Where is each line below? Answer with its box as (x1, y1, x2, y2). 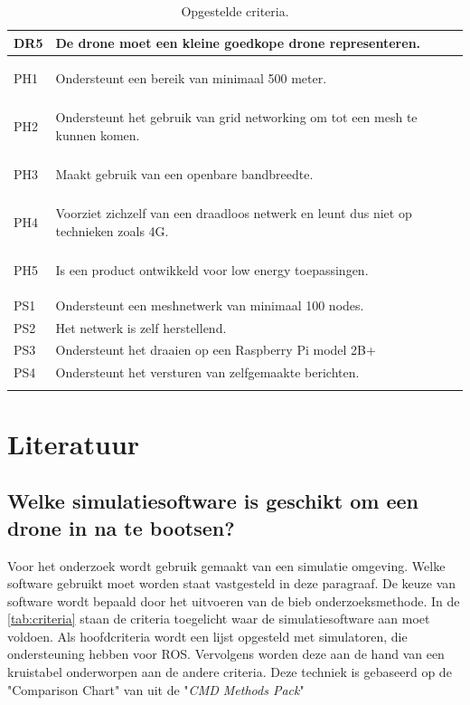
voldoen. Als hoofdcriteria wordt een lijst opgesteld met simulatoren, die (7, 626, 408, 645)
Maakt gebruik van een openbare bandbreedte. (55, 165, 314, 184)
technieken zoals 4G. (55, 221, 169, 240)
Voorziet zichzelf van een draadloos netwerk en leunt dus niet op (55, 204, 412, 223)
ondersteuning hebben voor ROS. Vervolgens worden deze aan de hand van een (7, 644, 445, 663)
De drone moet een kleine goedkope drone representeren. (55, 33, 421, 52)
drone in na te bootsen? (7, 513, 235, 541)
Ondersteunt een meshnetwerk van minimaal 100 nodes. (55, 295, 364, 314)
